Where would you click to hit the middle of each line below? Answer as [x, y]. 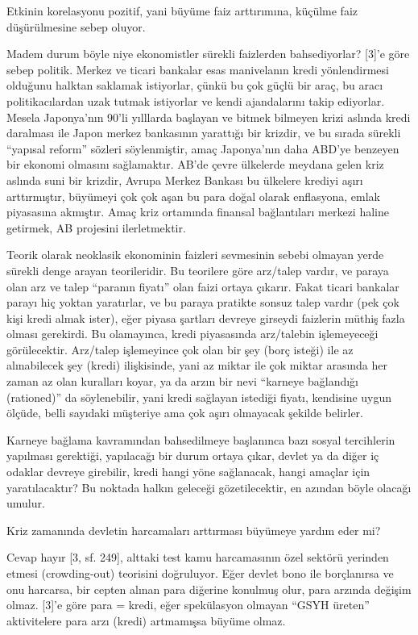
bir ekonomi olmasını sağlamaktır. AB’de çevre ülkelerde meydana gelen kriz [195, 164]
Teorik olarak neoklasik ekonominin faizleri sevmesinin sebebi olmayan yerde [195, 255]
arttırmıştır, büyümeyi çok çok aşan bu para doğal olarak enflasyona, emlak [194, 196]
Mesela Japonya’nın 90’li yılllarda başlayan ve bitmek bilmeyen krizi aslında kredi [209, 117]
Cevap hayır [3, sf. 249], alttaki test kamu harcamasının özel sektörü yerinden [198, 557]
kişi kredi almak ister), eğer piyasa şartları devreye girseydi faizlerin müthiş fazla [206, 317]
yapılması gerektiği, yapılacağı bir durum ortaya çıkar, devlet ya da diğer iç [193, 455]
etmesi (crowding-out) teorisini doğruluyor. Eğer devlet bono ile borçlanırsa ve [200, 573]
